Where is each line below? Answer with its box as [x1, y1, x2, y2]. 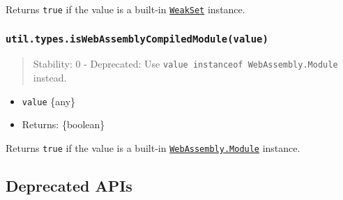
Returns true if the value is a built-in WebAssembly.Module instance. [6, 140, 300, 155]
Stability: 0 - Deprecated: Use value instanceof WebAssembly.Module [33, 56, 338, 71]
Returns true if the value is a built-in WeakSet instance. [6, 2, 245, 16]
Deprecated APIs [6, 174, 132, 196]
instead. [33, 70, 67, 85]
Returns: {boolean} [22, 117, 105, 132]
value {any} [22, 93, 76, 108]
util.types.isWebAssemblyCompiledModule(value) [6, 33, 268, 45]
